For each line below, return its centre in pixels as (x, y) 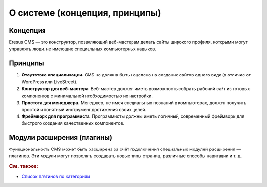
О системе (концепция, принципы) (85, 13)
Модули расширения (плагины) (61, 137)
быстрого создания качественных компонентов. (73, 123)
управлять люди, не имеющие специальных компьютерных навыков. (83, 49)
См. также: (23, 166)
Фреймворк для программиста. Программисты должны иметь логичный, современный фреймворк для (133, 116)
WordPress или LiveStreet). (49, 82)
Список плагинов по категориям (56, 176)
